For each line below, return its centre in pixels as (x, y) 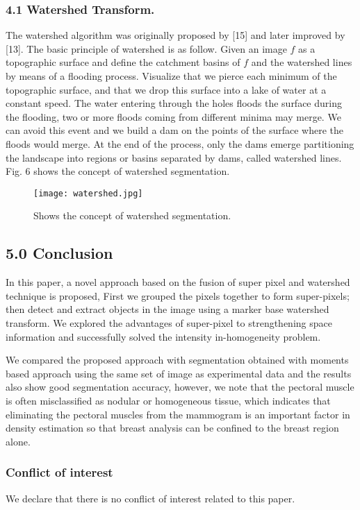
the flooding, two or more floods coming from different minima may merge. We (173, 116)
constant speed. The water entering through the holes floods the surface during (174, 103)
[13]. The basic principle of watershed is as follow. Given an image (146, 48)
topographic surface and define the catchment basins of (123, 62)
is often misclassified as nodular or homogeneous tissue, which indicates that (168, 400)
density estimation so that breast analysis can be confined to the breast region (172, 428)
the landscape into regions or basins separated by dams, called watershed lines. (174, 157)
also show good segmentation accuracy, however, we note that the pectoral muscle (180, 387)
